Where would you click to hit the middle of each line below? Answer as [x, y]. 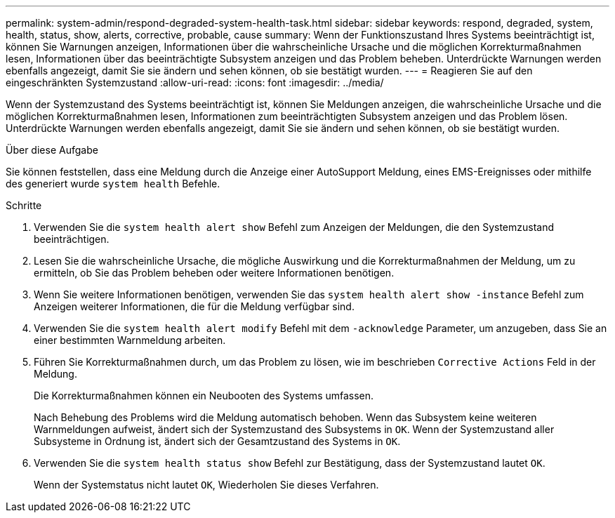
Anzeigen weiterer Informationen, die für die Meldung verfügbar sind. [194, 306]
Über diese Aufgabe [52, 150]
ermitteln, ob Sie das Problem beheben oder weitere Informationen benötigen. [214, 273]
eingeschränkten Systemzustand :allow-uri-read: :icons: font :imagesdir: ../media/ [195, 82]
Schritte [24, 205]
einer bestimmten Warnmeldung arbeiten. [130, 340]
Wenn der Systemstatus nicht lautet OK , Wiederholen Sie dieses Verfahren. [206, 485]
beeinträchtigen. [72, 239]
